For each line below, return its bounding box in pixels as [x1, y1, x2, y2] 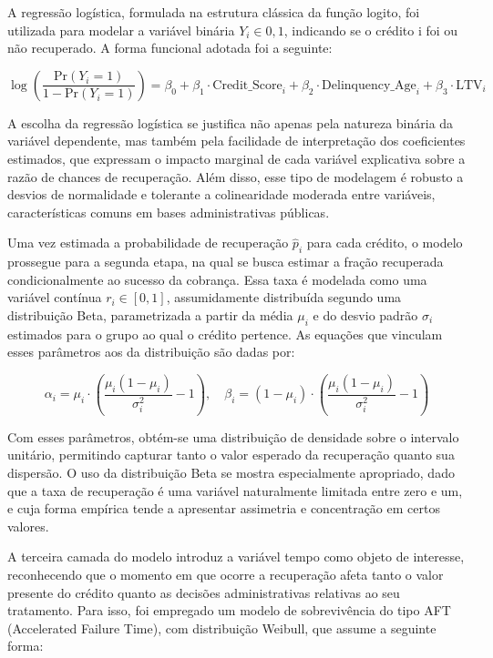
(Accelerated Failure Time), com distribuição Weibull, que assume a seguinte [7, 618, 437, 637]
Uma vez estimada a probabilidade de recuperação [7, 233, 289, 252]
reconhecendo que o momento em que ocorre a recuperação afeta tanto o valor [7, 565, 444, 583]
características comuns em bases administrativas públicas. [7, 202, 330, 221]
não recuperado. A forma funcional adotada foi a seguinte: [7, 38, 333, 57]
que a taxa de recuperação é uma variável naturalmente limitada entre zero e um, [7, 481, 463, 500]
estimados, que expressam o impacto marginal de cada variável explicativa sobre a [7, 148, 466, 167]
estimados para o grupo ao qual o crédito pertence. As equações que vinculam [7, 324, 443, 343]
